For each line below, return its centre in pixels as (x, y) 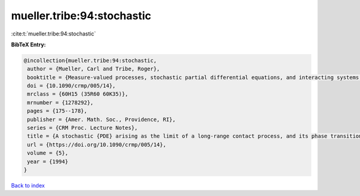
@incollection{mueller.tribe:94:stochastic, (90, 60)
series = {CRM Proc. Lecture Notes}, (82, 128)
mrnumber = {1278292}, (61, 103)
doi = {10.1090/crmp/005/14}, (72, 86)
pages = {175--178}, (57, 111)
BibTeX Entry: (28, 44)
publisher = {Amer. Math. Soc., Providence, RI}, (102, 119)
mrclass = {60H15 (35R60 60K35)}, (78, 94)
